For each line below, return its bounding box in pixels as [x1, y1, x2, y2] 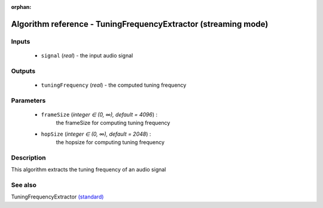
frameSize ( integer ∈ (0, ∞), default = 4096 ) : [41, 111, 158, 118]
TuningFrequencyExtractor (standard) [11, 193, 104, 200]
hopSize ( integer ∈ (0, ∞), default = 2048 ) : [41, 130, 151, 137]
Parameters [11, 96, 46, 105]
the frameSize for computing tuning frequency [56, 120, 170, 127]
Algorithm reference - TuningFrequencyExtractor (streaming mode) [11, 19, 269, 29]
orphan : [11, 4, 32, 10]
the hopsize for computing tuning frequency [56, 139, 164, 146]
